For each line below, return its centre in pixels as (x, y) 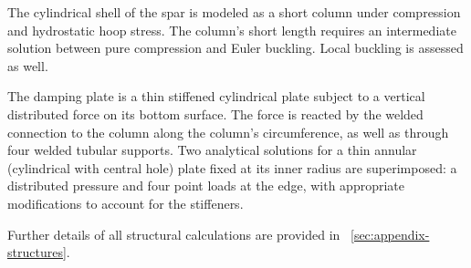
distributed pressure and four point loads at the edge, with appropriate (206, 186)
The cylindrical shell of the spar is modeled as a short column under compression (234, 12)
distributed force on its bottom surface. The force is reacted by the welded (215, 113)
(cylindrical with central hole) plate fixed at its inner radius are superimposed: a (232, 167)
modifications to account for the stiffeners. (126, 203)
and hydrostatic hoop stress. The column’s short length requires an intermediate (232, 30)
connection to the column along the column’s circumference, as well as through (228, 132)
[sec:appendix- (390, 234)
